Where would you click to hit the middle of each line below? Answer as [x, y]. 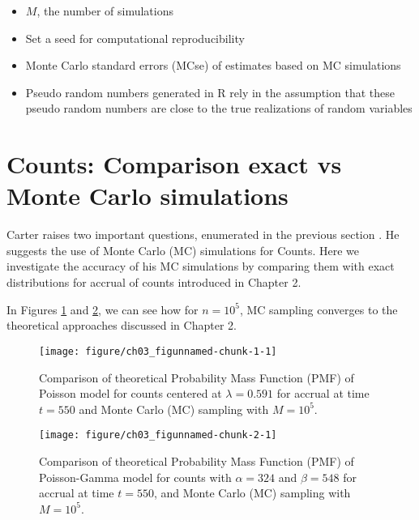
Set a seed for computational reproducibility [135, 38]
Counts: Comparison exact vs [174, 164]
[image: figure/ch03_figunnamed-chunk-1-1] [158, 351]
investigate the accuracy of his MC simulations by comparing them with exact [201, 266]
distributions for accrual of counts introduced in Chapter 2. [154, 282]
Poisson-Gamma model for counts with [135, 477]
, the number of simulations [105, 11]
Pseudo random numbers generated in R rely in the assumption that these [210, 92]
